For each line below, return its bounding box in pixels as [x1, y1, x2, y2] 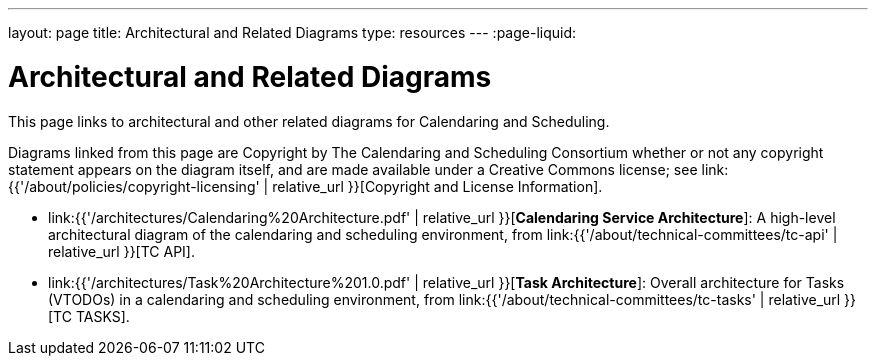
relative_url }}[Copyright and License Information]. [272, 177, 603, 195]
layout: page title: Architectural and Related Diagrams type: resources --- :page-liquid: [8, 24, 577, 41]
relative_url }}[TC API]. [48, 242, 195, 260]
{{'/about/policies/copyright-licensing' [8, 177, 260, 195]
